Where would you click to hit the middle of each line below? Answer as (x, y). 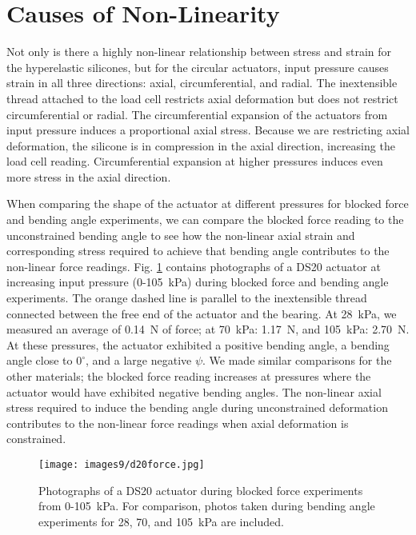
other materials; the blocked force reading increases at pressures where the (189, 376)
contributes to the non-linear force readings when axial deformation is (178, 423)
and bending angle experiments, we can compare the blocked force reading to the (205, 220)
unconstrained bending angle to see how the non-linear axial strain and (181, 235)
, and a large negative (139, 360)
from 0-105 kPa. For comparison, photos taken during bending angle (207, 506)
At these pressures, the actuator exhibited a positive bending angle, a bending (198, 344)
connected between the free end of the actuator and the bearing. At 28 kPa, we (202, 313)
